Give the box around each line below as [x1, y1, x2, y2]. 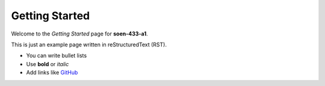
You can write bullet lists [26, 52, 87, 60]
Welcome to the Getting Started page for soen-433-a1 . [11, 30, 148, 37]
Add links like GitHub [26, 69, 78, 76]
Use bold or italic [26, 60, 69, 67]
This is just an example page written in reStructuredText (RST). [11, 41, 167, 48]
